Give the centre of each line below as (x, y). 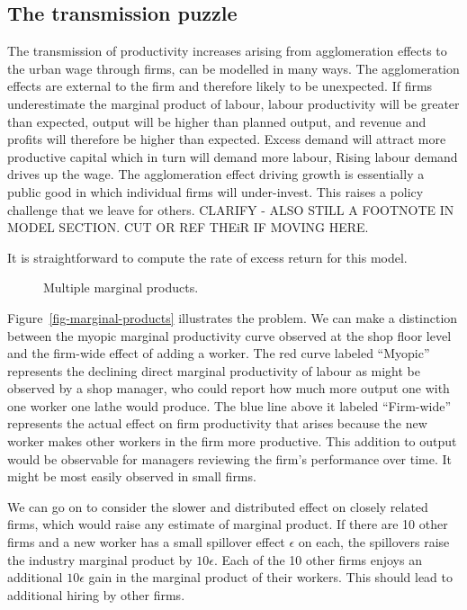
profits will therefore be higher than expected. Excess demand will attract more (227, 139)
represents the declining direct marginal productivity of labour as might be (214, 370)
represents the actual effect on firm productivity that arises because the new (217, 423)
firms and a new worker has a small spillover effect (146, 542)
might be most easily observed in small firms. (132, 476)
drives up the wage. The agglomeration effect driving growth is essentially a (216, 174)
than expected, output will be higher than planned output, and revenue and (217, 121)
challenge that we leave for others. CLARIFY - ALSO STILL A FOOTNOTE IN (231, 209)
